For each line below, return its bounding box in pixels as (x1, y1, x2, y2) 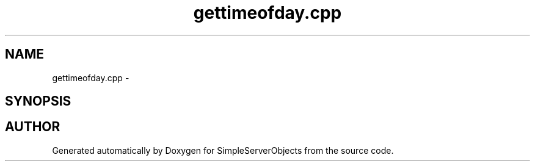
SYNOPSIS (5, 93, 71, 109)
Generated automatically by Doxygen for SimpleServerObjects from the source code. (52, 145, 394, 156)
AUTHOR (5, 119, 60, 135)
